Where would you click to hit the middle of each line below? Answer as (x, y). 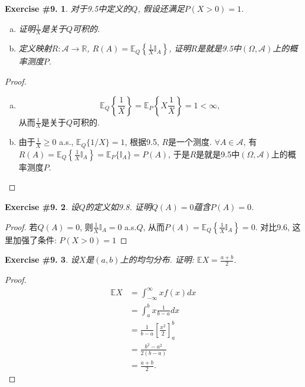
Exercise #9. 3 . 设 (42, 259)
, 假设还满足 (161, 8)
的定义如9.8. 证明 (118, 207)
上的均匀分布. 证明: (157, 259)
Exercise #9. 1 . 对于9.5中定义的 (68, 8)
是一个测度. (190, 142)
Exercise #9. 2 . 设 (42, 207)
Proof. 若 (21, 226)
